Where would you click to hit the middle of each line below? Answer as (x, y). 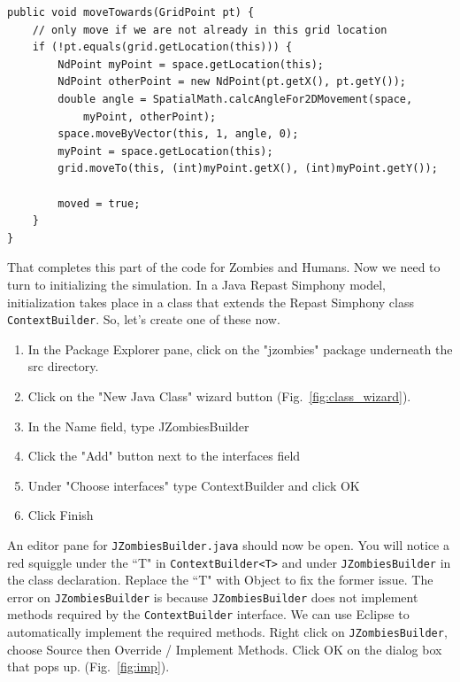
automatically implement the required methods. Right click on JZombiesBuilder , (227, 632)
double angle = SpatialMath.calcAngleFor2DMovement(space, (235, 99)
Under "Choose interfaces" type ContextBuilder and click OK (194, 485)
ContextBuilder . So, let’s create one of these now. (144, 319)
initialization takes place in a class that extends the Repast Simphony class (211, 302)
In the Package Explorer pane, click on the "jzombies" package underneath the (240, 349)
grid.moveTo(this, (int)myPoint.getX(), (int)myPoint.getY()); (248, 169)
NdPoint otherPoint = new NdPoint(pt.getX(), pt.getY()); (232, 82)
